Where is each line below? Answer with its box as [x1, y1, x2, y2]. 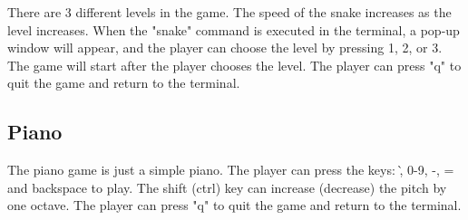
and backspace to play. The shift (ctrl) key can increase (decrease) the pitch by [7, 177, 447, 196]
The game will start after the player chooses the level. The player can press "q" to [7, 55, 462, 74]
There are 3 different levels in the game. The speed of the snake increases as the [7, 3, 452, 21]
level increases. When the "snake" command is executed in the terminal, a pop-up [7, 20, 460, 39]
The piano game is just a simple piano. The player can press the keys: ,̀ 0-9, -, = [7, 160, 454, 179]
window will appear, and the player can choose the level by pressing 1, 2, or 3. [7, 38, 443, 57]
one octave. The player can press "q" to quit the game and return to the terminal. [7, 196, 462, 215]
